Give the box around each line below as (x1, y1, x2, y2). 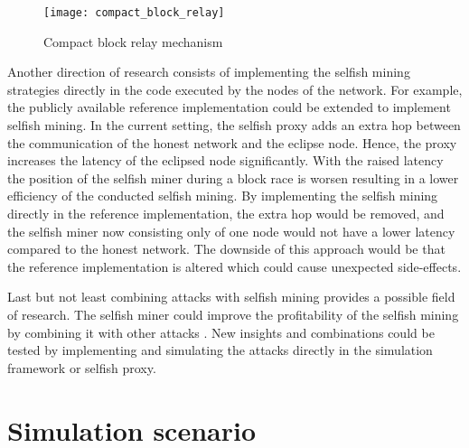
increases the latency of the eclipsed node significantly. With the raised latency (7, 151, 444, 170)
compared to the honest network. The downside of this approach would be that (7, 239, 446, 258)
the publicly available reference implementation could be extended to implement (7, 98, 451, 117)
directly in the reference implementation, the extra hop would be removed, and (7, 204, 445, 222)
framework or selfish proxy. (7, 358, 156, 377)
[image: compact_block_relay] (43, 6, 225, 19)
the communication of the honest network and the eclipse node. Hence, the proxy (7, 133, 457, 152)
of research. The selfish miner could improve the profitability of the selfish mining (7, 304, 459, 323)
